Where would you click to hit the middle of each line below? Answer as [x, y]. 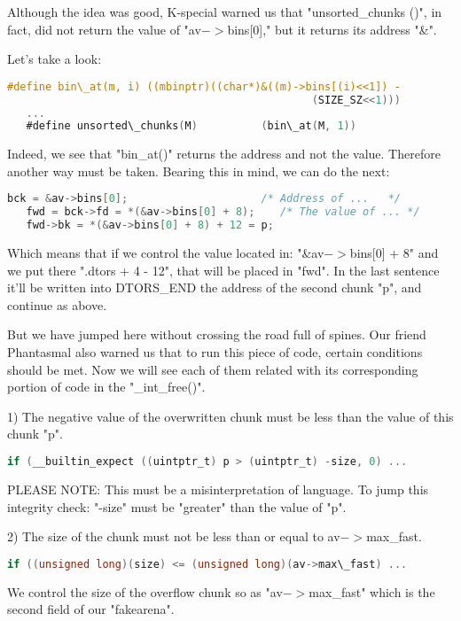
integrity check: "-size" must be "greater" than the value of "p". [177, 506]
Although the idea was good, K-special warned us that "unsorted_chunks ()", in [225, 12]
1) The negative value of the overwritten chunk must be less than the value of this [230, 416]
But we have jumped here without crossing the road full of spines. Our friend [217, 334]
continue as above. [57, 304]
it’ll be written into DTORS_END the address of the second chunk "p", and [215, 287]
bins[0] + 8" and [394, 253]
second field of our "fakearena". [91, 609]
